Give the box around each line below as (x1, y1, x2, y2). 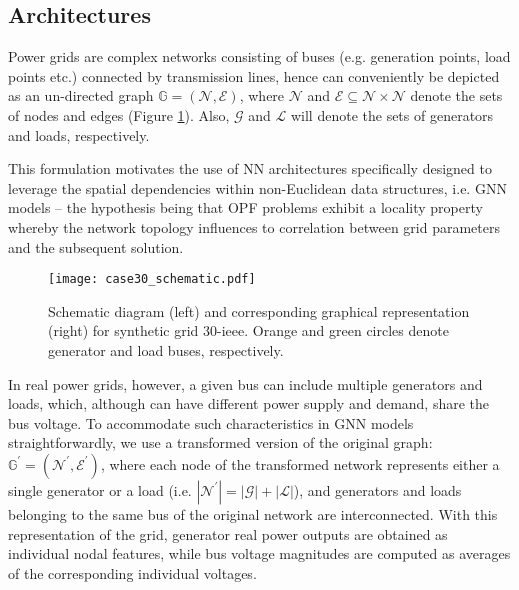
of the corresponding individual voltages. (8, 562, 257, 583)
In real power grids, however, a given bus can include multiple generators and (8, 373, 483, 394)
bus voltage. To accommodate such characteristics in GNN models (8, 412, 414, 433)
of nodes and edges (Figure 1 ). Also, (8, 104, 230, 125)
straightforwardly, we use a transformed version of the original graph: (8, 432, 433, 453)
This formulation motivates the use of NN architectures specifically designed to (8, 158, 492, 179)
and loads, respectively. (8, 124, 150, 145)
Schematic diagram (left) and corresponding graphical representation (48, 300, 470, 321)
